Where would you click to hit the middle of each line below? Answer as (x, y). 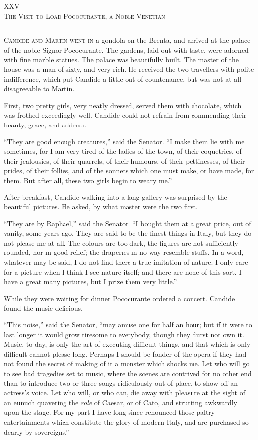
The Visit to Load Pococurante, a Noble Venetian (85, 16)
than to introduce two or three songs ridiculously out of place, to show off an (121, 383)
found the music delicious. (43, 308)
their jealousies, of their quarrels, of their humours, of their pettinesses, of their (125, 160)
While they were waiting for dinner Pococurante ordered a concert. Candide (120, 298)
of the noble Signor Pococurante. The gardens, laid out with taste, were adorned (126, 49)
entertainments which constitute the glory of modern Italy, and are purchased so (126, 421)
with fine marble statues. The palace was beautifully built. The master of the (121, 59)
